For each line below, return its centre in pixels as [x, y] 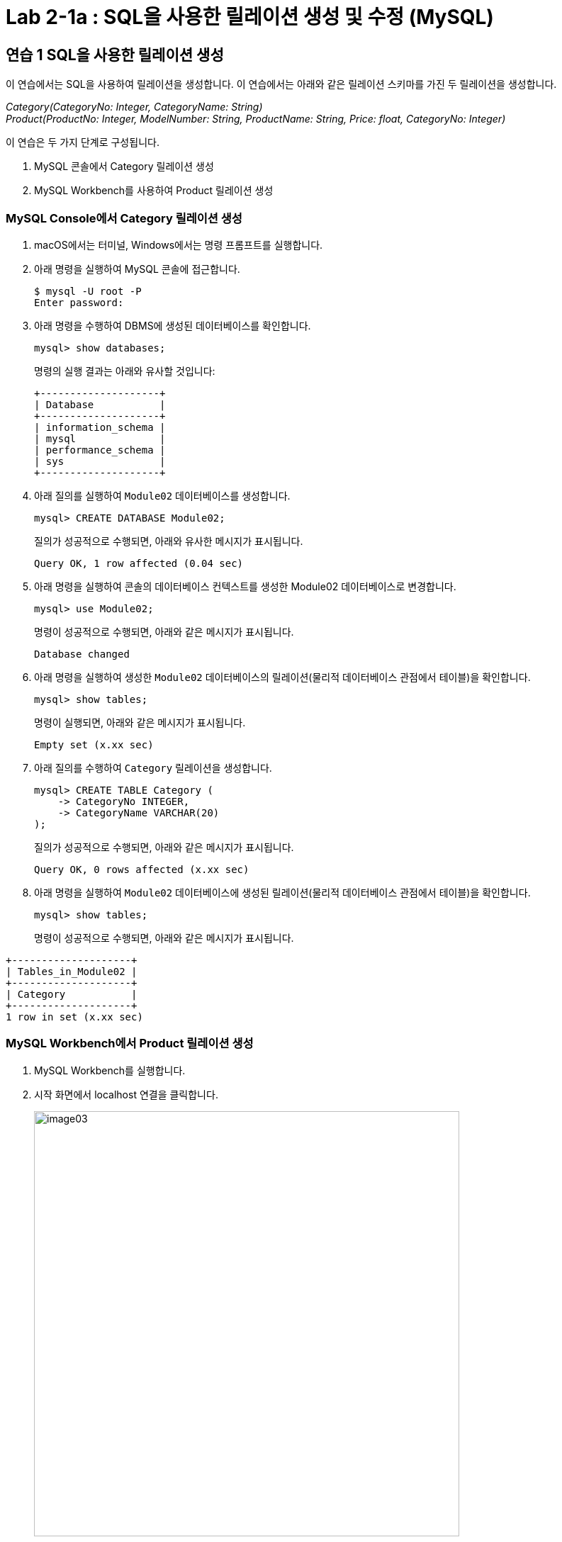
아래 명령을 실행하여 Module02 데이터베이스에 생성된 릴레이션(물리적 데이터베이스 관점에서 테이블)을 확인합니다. [282, 892]
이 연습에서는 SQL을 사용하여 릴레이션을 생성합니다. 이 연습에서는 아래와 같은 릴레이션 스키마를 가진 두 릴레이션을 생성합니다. [281, 84]
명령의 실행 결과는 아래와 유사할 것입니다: [125, 371]
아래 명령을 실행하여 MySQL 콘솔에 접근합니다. [137, 269]
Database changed [82, 654]
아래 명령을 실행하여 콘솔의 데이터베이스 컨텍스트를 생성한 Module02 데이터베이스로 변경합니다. [245, 586]
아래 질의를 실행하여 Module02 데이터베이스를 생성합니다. [162, 495]
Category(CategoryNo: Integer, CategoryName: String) [134, 107]
